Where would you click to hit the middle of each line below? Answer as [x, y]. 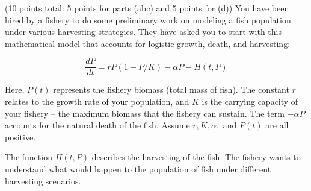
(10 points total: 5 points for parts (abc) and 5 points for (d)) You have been [147, 8]
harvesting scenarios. [43, 180]
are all [277, 125]
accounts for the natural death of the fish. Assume [97, 125]
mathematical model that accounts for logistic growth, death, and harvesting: [148, 43]
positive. [20, 136]
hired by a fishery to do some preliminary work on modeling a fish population [148, 20]
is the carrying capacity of [250, 102]
